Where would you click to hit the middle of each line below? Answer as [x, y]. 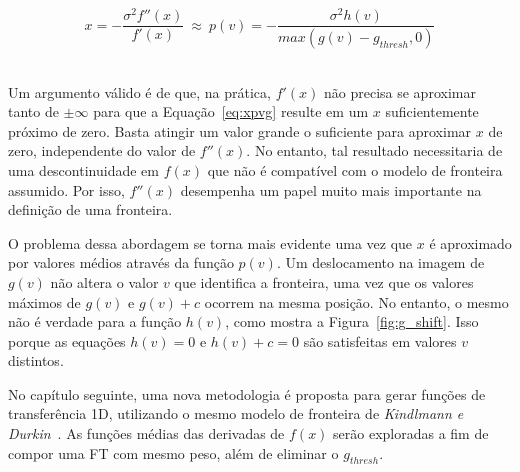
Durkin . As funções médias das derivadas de [146, 433]
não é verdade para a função [95, 321]
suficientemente [432, 111]
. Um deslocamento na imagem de [380, 262]
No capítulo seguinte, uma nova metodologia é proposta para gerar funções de [247, 393]
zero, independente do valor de [102, 150]
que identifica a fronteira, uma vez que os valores [324, 281]
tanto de [33, 111]
